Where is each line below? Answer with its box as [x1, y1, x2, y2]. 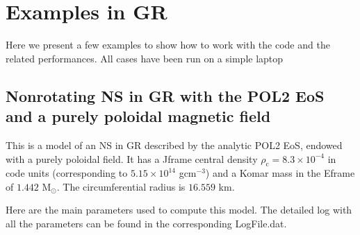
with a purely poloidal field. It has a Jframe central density [6, 151, 258, 166]
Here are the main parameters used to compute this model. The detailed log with [6, 202, 352, 217]
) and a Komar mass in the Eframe [205, 166, 355, 180]
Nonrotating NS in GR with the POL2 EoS [6, 85, 325, 106]
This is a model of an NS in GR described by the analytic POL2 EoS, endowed [6, 137, 343, 152]
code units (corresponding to [6, 166, 128, 180]
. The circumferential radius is [56, 179, 186, 193]
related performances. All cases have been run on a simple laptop [6, 51, 284, 65]
